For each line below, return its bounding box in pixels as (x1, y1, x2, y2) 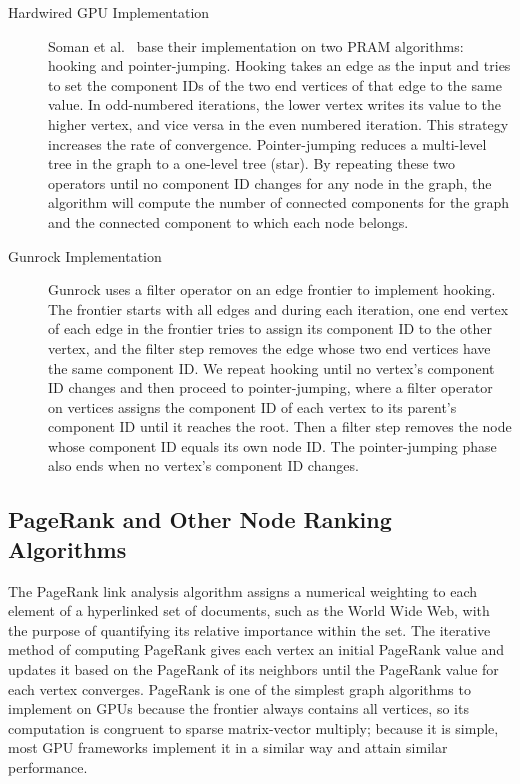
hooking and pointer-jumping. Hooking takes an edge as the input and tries (48, 55, 511, 76)
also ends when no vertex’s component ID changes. (48, 455, 359, 476)
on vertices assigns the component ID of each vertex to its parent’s (48, 396, 457, 417)
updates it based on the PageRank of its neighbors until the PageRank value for (8, 659, 499, 680)
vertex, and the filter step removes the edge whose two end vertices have (48, 337, 491, 358)
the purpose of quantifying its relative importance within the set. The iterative (8, 619, 491, 640)
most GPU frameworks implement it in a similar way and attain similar (8, 737, 448, 758)
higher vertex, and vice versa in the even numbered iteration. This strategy (48, 113, 509, 134)
